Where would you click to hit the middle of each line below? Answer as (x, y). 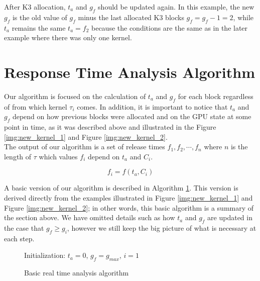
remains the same (39, 27)
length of (18, 156)
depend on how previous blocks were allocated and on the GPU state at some (132, 116)
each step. (19, 238)
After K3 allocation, (35, 7)
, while (243, 17)
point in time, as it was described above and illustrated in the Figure (110, 127)
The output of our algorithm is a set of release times (85, 147)
